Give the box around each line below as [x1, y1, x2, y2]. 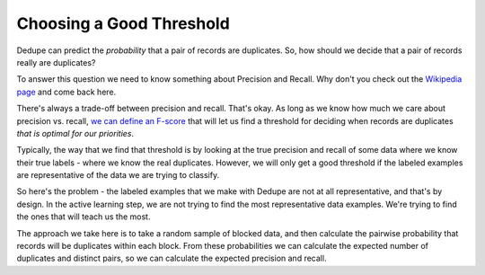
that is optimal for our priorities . [16, 128, 135, 138]
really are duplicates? [16, 57, 96, 67]
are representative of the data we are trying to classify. [16, 170, 220, 181]
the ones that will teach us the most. [16, 211, 151, 222]
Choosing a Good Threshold [16, 13, 231, 33]
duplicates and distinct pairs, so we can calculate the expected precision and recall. [16, 253, 327, 264]
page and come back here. [16, 86, 117, 97]
